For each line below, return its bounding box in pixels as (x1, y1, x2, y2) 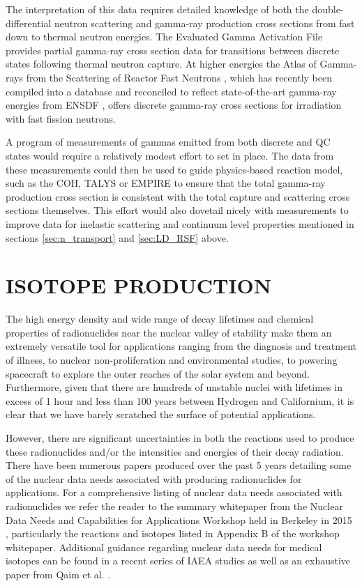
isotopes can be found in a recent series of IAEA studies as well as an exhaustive (6, 553, 351, 568)
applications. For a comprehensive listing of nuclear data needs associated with (6, 485, 342, 500)
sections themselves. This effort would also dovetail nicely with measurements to (6, 203, 349, 217)
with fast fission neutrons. (6, 111, 116, 125)
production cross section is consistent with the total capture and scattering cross (6, 189, 350, 203)
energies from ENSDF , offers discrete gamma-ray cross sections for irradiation (6, 98, 342, 112)
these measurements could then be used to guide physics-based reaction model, (6, 162, 343, 176)
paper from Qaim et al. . (6, 566, 111, 581)
